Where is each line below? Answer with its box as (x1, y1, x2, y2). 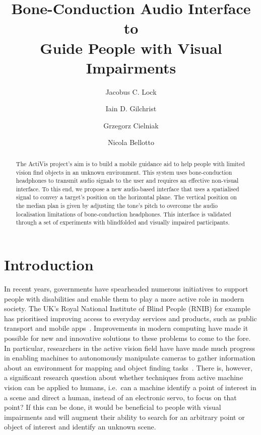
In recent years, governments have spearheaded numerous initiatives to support (4, 283, 248, 294)
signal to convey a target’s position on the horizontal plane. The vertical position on (16, 193, 237, 201)
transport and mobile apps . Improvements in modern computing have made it (4, 323, 248, 333)
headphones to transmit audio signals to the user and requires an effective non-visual (16, 176, 239, 185)
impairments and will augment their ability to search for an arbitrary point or (4, 411, 245, 422)
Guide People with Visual (40, 37, 222, 58)
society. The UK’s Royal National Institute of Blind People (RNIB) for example (4, 303, 250, 314)
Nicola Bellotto (108, 137, 154, 148)
